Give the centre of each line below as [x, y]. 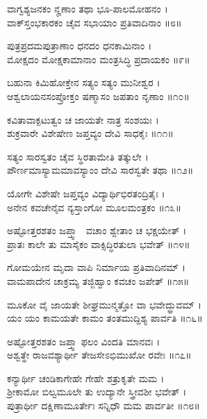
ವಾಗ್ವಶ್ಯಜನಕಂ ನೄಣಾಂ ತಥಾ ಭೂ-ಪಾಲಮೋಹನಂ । [88, 8]
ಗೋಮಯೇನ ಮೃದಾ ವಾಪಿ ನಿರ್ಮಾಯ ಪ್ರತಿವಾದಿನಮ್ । [97, 267]
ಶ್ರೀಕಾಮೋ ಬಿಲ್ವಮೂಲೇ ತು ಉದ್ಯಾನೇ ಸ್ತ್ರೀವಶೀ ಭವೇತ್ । [97, 392]
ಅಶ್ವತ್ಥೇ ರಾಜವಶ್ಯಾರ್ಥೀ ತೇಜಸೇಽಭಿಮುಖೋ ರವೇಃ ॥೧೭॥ [99, 355]
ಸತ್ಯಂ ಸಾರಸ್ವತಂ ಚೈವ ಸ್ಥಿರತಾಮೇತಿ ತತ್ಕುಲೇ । [78, 156]
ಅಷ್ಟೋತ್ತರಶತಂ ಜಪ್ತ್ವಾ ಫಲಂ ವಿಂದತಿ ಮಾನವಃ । [84, 341]
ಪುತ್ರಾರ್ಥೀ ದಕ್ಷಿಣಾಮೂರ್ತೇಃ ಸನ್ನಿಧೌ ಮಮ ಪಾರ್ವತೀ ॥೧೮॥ [104, 405]
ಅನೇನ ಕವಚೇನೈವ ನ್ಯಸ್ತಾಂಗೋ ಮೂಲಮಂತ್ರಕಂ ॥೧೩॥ [94, 207]
